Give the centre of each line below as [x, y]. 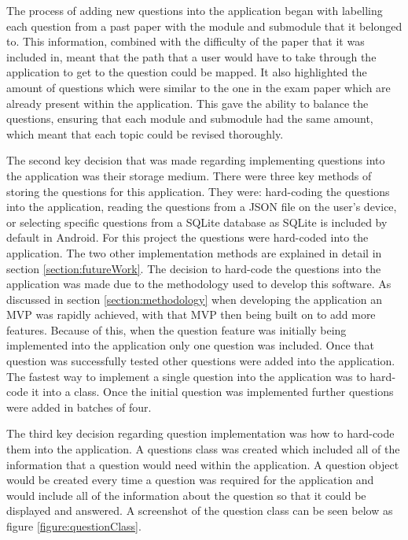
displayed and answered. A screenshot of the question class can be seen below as [200, 510]
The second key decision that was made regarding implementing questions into [196, 160]
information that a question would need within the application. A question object [203, 464]
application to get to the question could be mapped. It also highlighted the [187, 72]
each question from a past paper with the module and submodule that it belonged [204, 26]
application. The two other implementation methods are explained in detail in [194, 252]
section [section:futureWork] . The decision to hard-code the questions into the [194, 268]
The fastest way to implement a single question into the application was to [186, 376]
